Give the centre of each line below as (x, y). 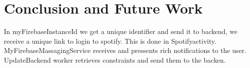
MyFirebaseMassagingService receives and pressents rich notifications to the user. (125, 50)
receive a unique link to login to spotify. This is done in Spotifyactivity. (110, 41)
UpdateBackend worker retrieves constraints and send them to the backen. (115, 59)
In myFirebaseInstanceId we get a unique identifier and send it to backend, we (121, 31)
